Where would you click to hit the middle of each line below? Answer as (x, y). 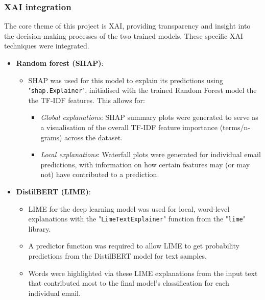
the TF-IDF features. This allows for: (87, 100)
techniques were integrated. (47, 46)
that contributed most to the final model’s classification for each (129, 283)
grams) (51, 137)
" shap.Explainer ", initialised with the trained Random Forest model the (142, 90)
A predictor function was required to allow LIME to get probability (134, 246)
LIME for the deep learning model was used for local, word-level (129, 208)
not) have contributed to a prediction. (100, 174)
